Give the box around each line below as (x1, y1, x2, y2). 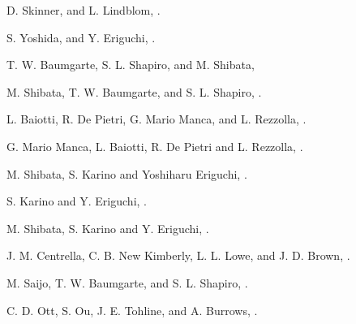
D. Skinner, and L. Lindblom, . (6, 2, 161, 18)
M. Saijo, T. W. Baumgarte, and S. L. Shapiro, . (6, 274, 248, 291)
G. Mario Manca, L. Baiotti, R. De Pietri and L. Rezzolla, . (6, 137, 303, 154)
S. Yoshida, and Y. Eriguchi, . (6, 28, 156, 45)
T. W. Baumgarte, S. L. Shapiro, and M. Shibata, (6, 56, 255, 73)
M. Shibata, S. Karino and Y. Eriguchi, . (6, 219, 209, 236)
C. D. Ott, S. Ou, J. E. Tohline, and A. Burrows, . (6, 301, 258, 318)
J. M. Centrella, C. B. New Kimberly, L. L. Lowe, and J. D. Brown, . (6, 247, 350, 264)
